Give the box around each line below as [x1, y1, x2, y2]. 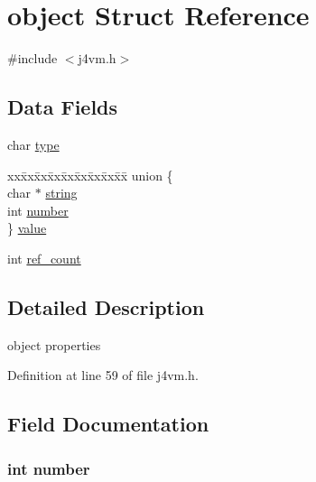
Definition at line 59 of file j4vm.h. [7, 366, 199, 385]
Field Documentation [7, 410, 209, 438]
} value [7, 218, 47, 237]
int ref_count [7, 248, 81, 267]
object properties [7, 335, 101, 354]
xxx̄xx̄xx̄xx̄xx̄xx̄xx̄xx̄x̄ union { [7, 165, 173, 184]
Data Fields [7, 93, 118, 121]
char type [7, 134, 60, 153]
